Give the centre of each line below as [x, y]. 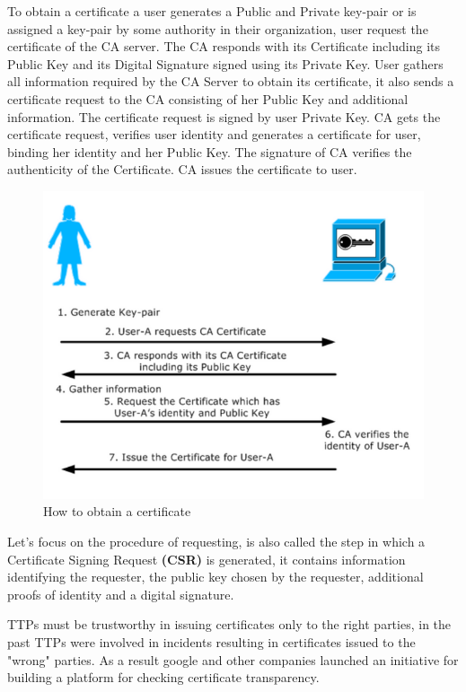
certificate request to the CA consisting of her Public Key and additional [208, 98]
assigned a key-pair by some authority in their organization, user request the [218, 28]
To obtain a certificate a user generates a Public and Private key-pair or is [212, 11]
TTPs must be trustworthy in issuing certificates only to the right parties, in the [229, 624]
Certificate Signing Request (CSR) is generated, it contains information [207, 559]
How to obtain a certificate [117, 511]
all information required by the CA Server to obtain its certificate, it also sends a [231, 81]
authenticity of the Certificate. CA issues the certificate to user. [182, 169]
